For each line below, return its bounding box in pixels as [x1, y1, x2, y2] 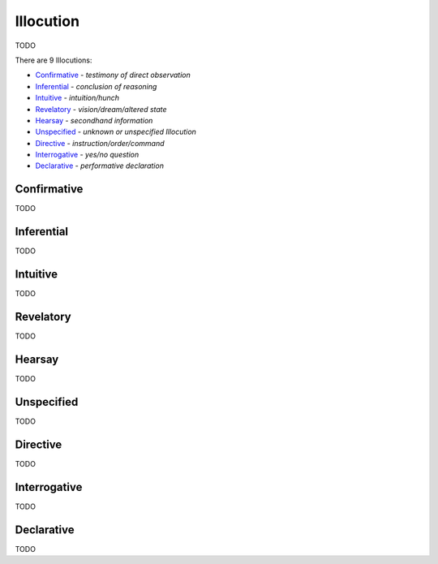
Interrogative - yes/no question [35, 150, 140, 160]
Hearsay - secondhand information [35, 115, 153, 125]
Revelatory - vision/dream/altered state [35, 104, 167, 114]
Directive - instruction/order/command [35, 138, 165, 148]
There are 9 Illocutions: [15, 55, 92, 65]
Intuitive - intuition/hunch [35, 93, 120, 103]
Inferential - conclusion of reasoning [35, 81, 157, 91]
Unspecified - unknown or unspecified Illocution [35, 127, 196, 137]
